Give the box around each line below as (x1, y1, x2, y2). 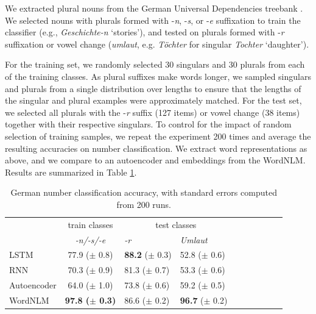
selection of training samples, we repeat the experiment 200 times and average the (5, 129, 311, 142)
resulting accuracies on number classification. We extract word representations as (5, 141, 307, 154)
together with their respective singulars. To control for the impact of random (5, 118, 292, 130)
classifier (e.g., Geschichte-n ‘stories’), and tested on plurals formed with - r (5, 26, 284, 38)
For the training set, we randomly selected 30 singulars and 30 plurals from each (5, 58, 305, 71)
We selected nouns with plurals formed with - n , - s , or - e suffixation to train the (5, 13, 301, 26)
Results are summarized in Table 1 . (5, 165, 137, 178)
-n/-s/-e (75, 233, 106, 246)
